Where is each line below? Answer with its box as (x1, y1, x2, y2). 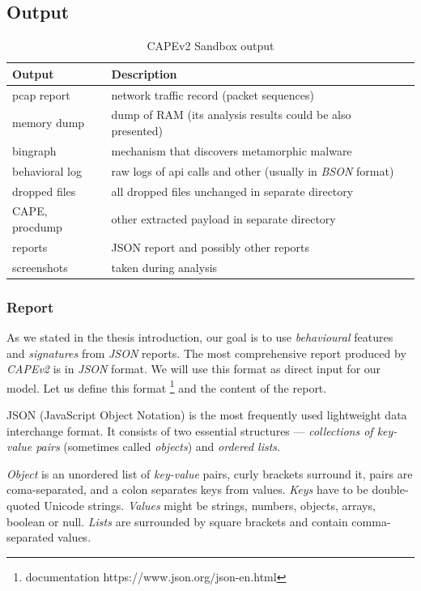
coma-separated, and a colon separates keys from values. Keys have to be (6, 481, 368, 498)
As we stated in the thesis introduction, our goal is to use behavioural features (6, 329, 393, 346)
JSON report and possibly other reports (111, 238, 310, 255)
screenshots (12, 258, 68, 275)
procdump (12, 219, 62, 236)
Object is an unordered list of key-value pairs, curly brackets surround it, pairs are (6, 465, 413, 482)
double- (372, 481, 409, 498)
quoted (6, 497, 40, 514)
